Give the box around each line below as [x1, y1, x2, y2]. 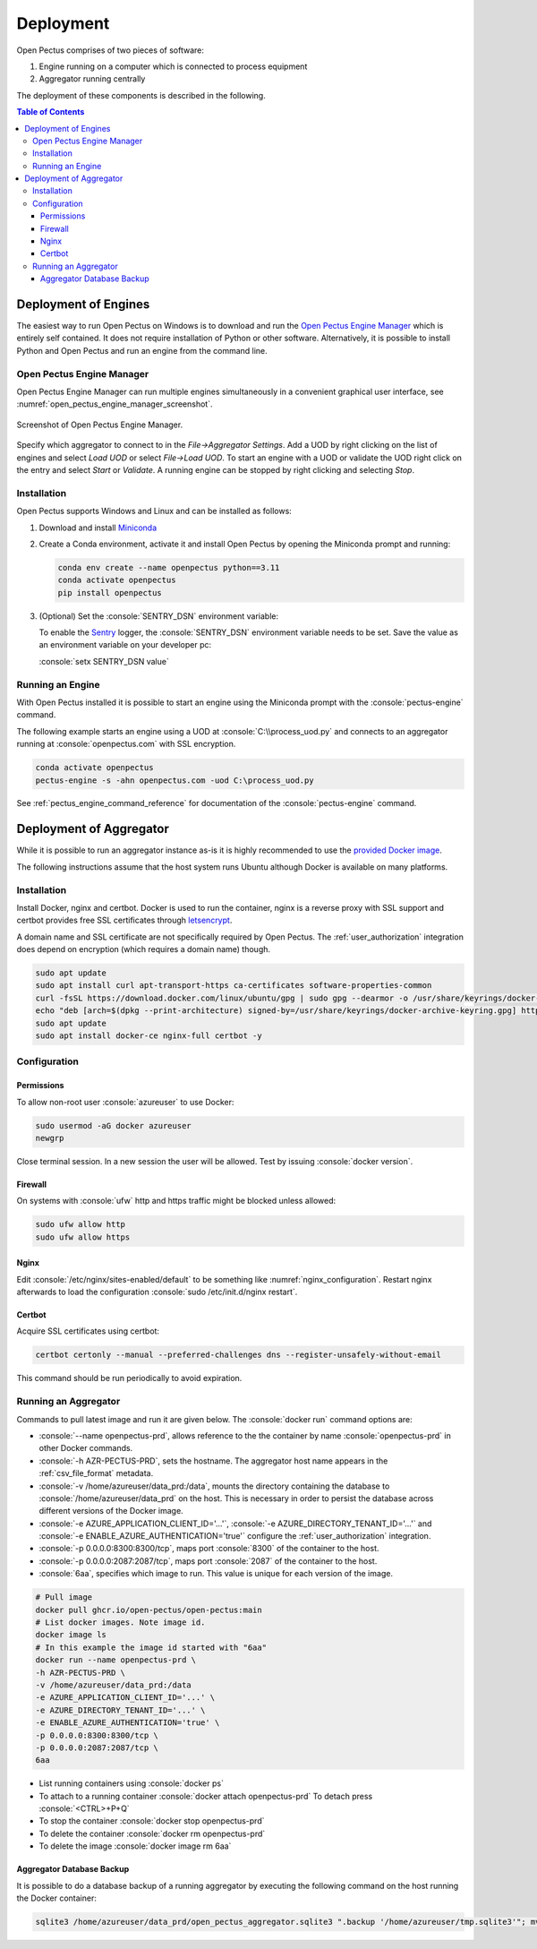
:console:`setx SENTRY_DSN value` [38, 656, 169, 666]
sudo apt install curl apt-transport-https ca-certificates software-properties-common [35, 981, 432, 991]
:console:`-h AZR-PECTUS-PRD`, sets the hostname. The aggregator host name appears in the [38, 1455, 388, 1466]
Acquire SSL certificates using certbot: [16, 1326, 160, 1336]
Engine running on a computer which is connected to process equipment [38, 61, 308, 72]
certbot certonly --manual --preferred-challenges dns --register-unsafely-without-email [35, 1350, 442, 1361]
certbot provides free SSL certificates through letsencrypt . [16, 914, 233, 926]
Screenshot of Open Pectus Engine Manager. [16, 419, 183, 430]
